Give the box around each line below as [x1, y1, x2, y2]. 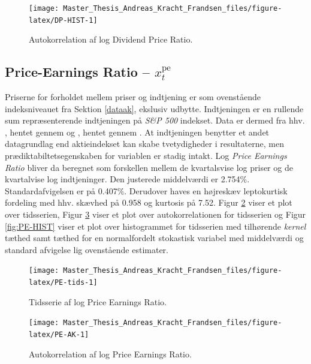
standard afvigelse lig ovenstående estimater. [5, 243, 168, 255]
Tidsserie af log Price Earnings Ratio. [29, 295, 167, 308]
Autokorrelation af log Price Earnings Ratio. [29, 347, 192, 360]
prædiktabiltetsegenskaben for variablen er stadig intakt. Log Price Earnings [5, 149, 287, 162]
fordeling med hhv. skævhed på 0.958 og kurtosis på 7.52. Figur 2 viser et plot [5, 196, 292, 209]
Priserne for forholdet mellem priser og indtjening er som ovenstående [5, 91, 261, 103]
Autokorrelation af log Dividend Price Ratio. [29, 33, 193, 46]
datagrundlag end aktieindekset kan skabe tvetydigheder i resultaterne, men [5, 137, 284, 150]
